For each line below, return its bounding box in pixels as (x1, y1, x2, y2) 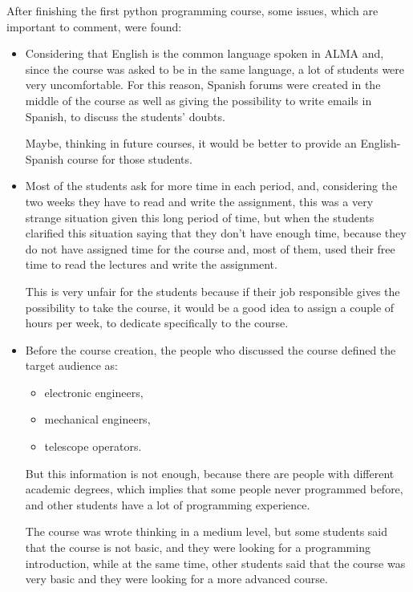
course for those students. (67, 150, 192, 167)
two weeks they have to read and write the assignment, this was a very (25, 193, 374, 209)
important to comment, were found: (6, 18, 182, 34)
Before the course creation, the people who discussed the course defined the (25, 341, 396, 358)
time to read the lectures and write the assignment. (25, 256, 277, 273)
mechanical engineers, (44, 411, 151, 428)
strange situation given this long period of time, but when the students (25, 209, 375, 225)
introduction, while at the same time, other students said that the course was (25, 554, 406, 571)
